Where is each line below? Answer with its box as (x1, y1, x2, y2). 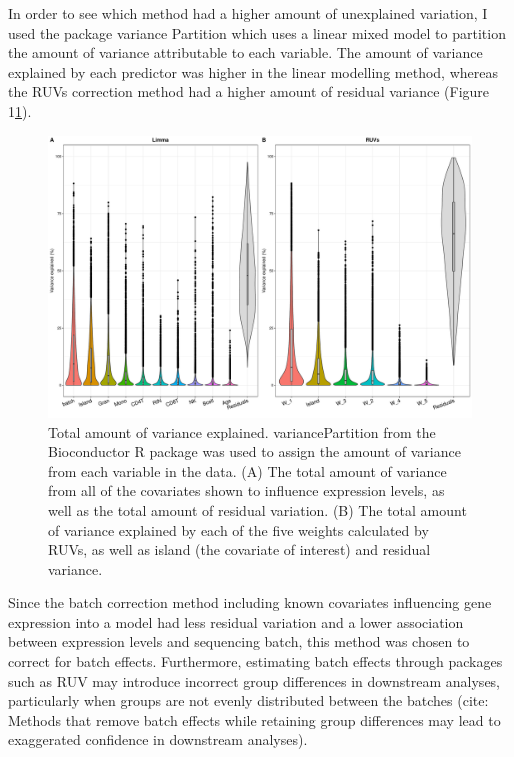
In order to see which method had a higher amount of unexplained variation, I (8, 3, 488, 23)
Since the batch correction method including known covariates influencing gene (8, 592, 492, 613)
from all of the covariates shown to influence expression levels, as (48, 480, 445, 501)
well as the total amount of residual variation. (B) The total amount (48, 499, 467, 520)
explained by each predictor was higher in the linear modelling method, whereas (8, 61, 498, 82)
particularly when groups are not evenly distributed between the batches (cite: (8, 690, 489, 711)
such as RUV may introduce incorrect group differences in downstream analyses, (8, 670, 501, 691)
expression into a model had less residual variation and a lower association (8, 611, 464, 632)
